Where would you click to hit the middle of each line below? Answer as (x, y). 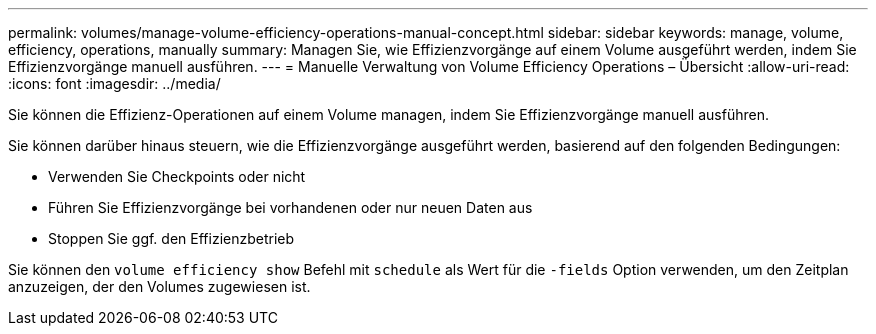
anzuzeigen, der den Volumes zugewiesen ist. (159, 286)
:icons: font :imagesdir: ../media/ (114, 83)
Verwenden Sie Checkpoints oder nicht (177, 176)
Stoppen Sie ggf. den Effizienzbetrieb (171, 238)
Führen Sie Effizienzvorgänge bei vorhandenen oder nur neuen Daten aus (290, 207)
